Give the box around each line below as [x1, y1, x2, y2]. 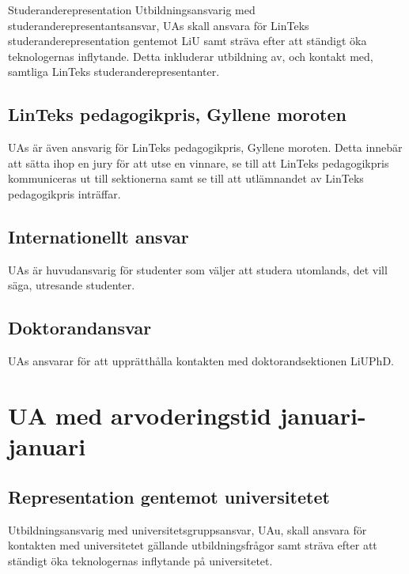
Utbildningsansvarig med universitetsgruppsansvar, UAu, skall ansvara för [8, 521, 367, 538]
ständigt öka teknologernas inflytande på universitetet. [8, 552, 273, 568]
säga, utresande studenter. [8, 277, 135, 293]
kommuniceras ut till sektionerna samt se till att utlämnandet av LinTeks [8, 170, 364, 187]
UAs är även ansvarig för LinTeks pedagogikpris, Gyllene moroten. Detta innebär [8, 139, 403, 156]
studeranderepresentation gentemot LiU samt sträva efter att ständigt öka [8, 32, 367, 49]
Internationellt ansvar [8, 224, 189, 248]
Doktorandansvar [8, 315, 152, 340]
